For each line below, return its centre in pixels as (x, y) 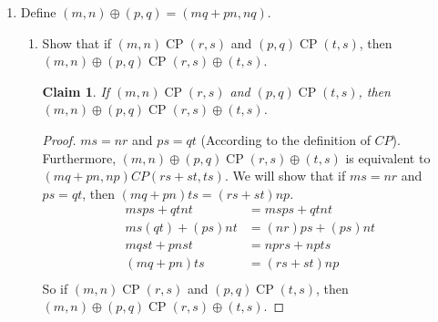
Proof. (59, 139)
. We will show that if (285, 176)
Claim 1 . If (76, 91)
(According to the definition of (285, 139)
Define (38, 12)
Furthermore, (79, 157)
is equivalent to (388, 157)
